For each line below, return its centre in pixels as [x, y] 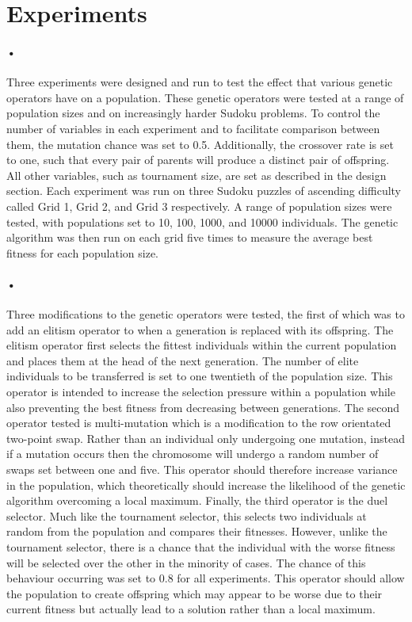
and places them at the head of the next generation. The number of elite [183, 360]
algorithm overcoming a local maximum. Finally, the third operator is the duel [197, 500]
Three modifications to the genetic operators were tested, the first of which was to [206, 314]
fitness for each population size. [82, 252]
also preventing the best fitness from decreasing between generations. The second [203, 407]
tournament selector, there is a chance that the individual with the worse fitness [201, 547]
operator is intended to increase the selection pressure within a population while [201, 392]
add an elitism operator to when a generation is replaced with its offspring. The [200, 329]
